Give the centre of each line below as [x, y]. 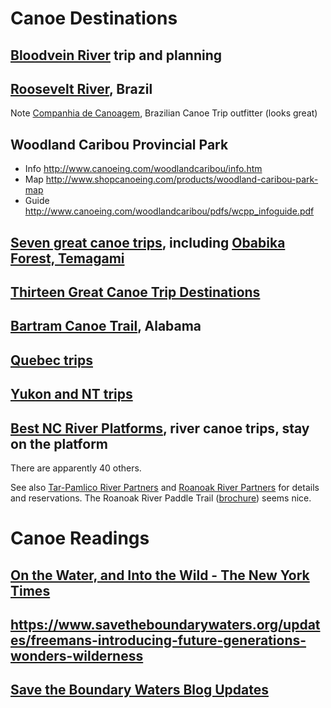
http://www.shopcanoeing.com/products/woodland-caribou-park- [182, 179]
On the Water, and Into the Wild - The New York [160, 575]
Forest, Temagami [67, 258]
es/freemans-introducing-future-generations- [158, 640]
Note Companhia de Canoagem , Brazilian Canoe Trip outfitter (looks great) [164, 113]
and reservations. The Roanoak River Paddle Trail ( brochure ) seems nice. [161, 498]
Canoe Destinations [94, 18]
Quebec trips [51, 360]
